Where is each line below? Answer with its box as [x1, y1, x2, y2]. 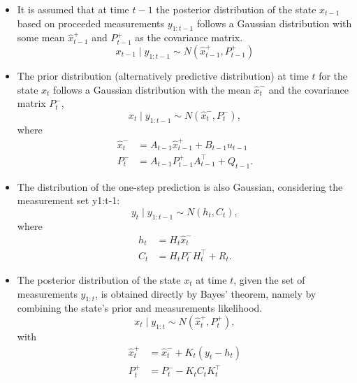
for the [319, 68, 348, 82]
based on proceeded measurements [17, 15, 165, 30]
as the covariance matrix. [135, 30, 243, 45]
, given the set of [233, 273, 305, 287]
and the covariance [268, 82, 349, 96]
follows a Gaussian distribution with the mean [53, 82, 251, 96]
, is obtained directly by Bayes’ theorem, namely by [95, 286, 316, 301]
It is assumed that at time [17, 2, 129, 16]
